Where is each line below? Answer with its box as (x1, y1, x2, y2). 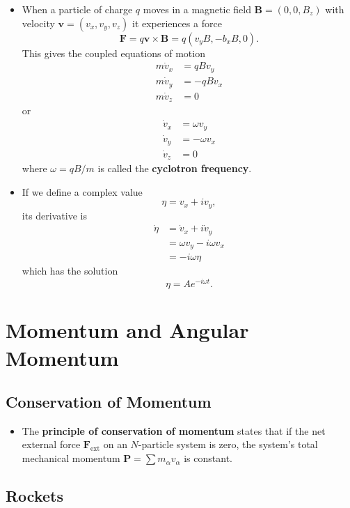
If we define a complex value (22, 184, 143, 199)
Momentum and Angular (6, 316, 249, 344)
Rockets (6, 485, 63, 507)
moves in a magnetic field (143, 2, 251, 16)
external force (22, 437, 81, 452)
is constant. (184, 451, 232, 465)
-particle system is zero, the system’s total (138, 437, 318, 452)
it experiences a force (132, 15, 222, 30)
